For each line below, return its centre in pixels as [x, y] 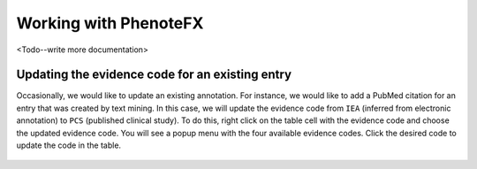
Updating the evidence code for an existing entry [154, 75]
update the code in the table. [69, 145]
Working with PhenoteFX [110, 23]
